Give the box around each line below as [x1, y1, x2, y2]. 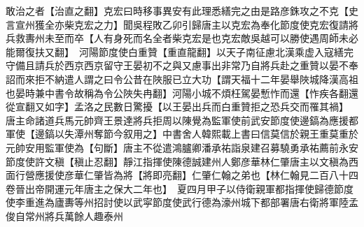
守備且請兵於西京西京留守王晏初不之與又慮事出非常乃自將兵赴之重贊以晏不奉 [6, 58, 358, 73]
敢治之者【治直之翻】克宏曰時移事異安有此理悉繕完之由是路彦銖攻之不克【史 [6, 3, 358, 17]
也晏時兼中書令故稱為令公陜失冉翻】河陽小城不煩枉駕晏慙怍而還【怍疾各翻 [6, 85, 349, 100]
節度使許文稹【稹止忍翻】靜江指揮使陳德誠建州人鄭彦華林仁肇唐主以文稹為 [6, 154, 349, 168]
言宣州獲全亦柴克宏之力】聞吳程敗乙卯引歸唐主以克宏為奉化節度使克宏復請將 [6, 17, 358, 31]
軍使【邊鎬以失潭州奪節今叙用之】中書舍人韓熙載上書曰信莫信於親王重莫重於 [6, 126, 358, 141]
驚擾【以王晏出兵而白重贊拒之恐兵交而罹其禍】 [132, 99, 344, 114]
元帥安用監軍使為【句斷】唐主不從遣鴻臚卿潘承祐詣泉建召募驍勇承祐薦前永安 [6, 140, 358, 154]
